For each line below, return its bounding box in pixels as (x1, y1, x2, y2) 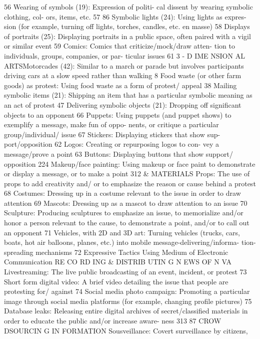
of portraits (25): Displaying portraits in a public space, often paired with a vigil (4, 31, 251, 41)
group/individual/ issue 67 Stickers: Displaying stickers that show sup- (4, 129, 220, 139)
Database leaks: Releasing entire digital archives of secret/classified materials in (4, 305, 248, 316)
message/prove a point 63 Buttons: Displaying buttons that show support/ (4, 148, 233, 159)
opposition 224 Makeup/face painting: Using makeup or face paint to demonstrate (4, 158, 255, 169)
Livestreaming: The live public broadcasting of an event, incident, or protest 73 (4, 266, 247, 277)
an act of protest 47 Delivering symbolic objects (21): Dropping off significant (4, 99, 241, 110)
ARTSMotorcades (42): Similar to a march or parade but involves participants (4, 60, 244, 71)
